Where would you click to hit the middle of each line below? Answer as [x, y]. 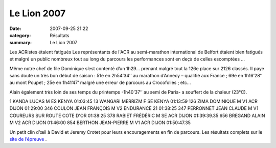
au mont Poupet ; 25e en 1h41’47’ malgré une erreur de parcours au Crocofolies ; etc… [100, 83]
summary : [21, 43]
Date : [15, 28]
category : [20, 35]
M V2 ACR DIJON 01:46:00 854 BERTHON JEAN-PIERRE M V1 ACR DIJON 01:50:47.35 [100, 123]
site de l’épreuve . [28, 139]
